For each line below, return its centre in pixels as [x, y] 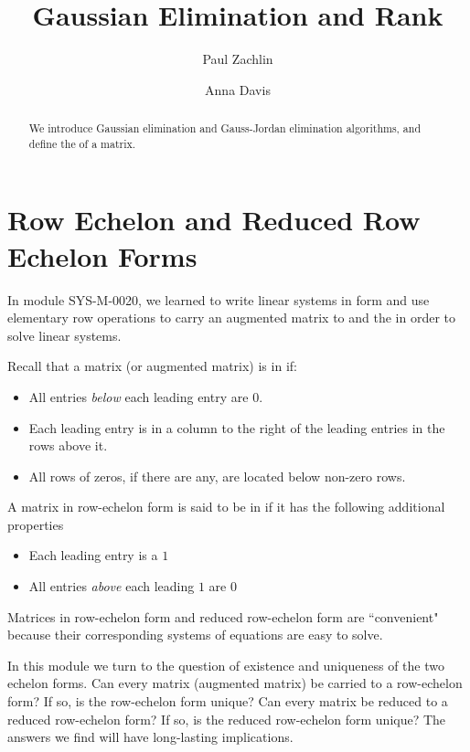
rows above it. [68, 445]
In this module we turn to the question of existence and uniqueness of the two [226, 665]
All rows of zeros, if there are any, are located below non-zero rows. [217, 476]
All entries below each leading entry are [139, 396]
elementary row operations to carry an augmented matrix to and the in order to [231, 318]
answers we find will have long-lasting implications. [150, 737]
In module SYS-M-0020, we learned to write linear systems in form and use [219, 299]
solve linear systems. [64, 335]
